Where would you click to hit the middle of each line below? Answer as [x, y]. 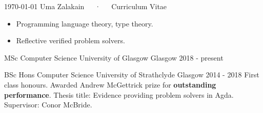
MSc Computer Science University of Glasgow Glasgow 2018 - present [114, 57]
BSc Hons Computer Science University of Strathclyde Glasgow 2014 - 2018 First [132, 75]
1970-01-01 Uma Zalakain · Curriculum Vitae [86, 6]
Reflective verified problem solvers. [70, 40]
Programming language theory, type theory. [85, 23]
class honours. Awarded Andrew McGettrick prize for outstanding [110, 84]
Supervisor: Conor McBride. [48, 105]
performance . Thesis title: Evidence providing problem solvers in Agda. [119, 94]
